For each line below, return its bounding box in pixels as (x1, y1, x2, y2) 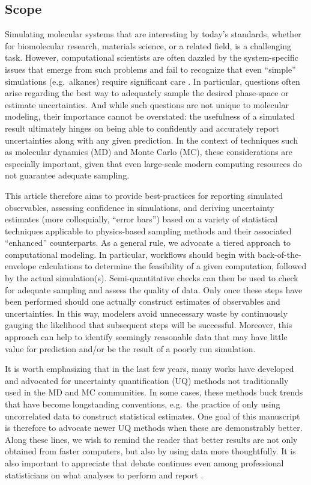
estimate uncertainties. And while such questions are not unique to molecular (5, 98, 289, 111)
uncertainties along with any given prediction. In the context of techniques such (5, 133, 298, 146)
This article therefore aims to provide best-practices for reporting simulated (5, 189, 283, 201)
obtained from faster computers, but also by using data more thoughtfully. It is (5, 445, 296, 457)
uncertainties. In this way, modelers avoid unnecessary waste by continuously (5, 307, 288, 319)
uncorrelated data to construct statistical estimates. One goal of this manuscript (5, 409, 300, 422)
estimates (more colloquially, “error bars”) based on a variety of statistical (5, 213, 278, 225)
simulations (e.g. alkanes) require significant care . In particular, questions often (5, 75, 300, 87)
